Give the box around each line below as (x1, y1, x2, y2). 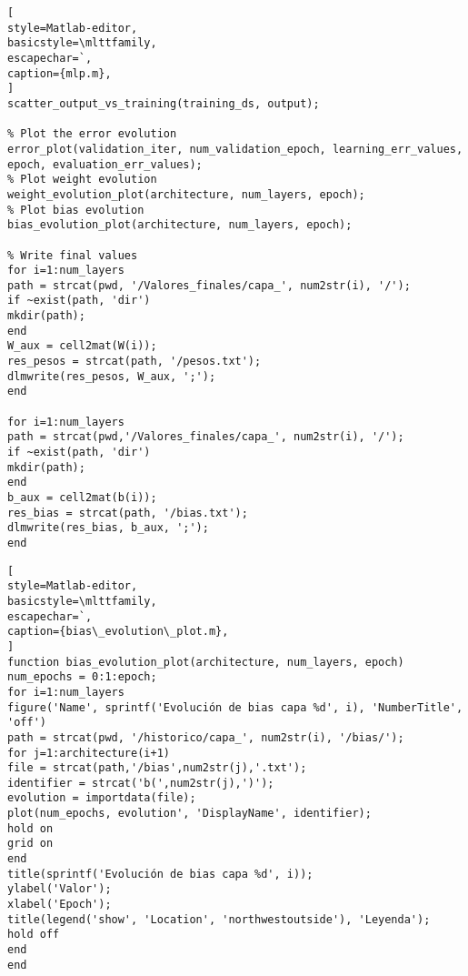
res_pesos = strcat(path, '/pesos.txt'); (7, 355, 262, 368)
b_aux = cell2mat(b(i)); (7, 491, 157, 504)
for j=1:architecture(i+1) (7, 746, 170, 760)
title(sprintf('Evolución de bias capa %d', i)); (7, 867, 314, 880)
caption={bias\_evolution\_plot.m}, (7, 625, 229, 639)
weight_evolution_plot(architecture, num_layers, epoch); (7, 187, 365, 201)
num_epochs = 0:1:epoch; (7, 670, 157, 684)
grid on (7, 837, 54, 850)
